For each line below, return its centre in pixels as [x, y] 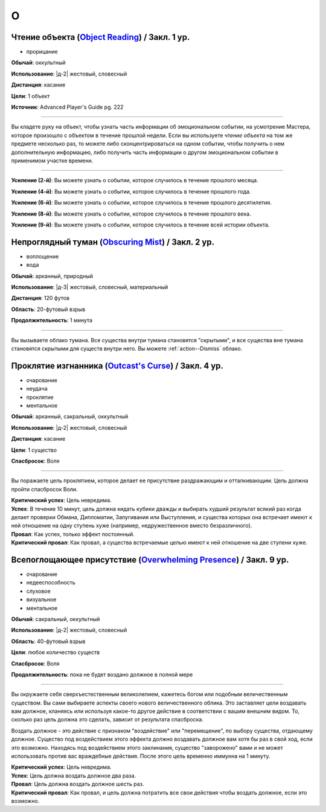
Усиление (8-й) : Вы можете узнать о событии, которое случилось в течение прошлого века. [131, 214]
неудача [37, 389]
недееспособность [51, 583]
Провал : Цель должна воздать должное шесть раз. [78, 784]
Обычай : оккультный [38, 63]
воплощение [43, 256]
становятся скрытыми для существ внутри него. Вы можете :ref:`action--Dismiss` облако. [127, 348]
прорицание [42, 52]
